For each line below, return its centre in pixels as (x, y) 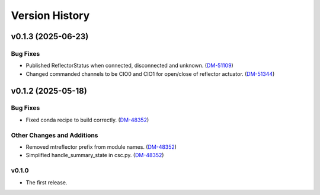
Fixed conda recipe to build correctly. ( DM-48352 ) (87, 120)
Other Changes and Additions (55, 135)
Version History (50, 15)
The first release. (47, 182)
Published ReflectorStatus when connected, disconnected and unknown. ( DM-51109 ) (129, 66)
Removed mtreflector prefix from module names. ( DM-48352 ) (101, 147)
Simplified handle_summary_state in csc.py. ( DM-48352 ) (95, 155)
